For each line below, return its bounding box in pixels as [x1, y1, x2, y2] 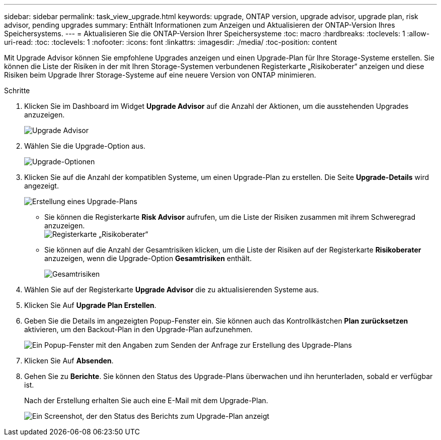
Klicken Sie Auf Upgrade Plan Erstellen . [24, 301, 157, 309]
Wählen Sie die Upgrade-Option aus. [24, 142, 145, 150]
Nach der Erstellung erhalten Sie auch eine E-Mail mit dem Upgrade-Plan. [24, 396, 268, 405]
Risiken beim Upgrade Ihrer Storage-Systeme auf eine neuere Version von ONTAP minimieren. [4, 71, 316, 79]
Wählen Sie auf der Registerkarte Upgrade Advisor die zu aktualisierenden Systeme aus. [24, 285, 319, 294]
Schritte [4, 86, 30, 95]
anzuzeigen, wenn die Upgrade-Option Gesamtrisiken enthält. [44, 254, 252, 263]
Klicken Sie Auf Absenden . [24, 356, 114, 365]
